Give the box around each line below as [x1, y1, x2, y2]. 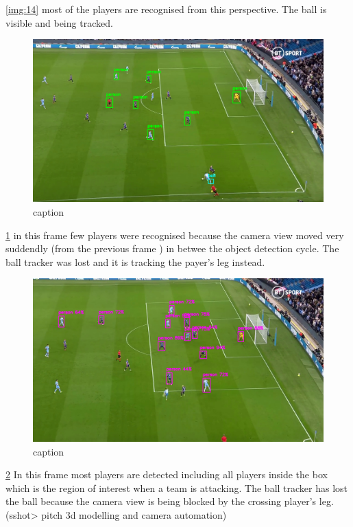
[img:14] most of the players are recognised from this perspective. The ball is [5, 2, 327, 16]
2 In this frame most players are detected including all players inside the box [5, 467, 328, 482]
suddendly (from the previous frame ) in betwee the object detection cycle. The [5, 241, 339, 256]
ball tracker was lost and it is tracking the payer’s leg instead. [5, 254, 265, 269]
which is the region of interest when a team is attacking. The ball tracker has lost [5, 480, 348, 495]
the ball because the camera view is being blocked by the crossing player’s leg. [5, 494, 334, 508]
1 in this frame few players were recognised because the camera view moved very [5, 227, 344, 242]
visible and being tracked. [5, 15, 113, 30]
